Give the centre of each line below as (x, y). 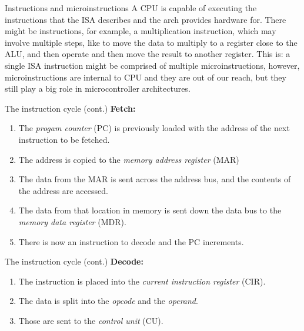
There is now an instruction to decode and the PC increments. (131, 241)
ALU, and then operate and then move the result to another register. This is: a (148, 54)
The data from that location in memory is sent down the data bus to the (150, 210)
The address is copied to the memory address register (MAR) (129, 159)
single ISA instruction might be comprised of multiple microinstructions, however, (152, 65)
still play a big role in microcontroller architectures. (98, 88)
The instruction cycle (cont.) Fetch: (70, 108)
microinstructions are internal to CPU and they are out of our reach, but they (146, 77)
